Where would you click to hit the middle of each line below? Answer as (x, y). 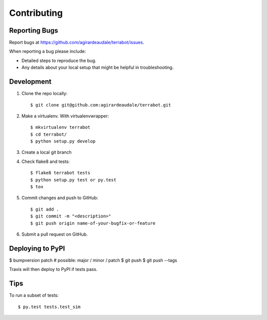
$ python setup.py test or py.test (73, 180)
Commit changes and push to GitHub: (60, 198)
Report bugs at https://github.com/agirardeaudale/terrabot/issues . (77, 43)
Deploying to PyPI (37, 248)
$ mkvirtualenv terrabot (60, 127)
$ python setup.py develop (63, 141)
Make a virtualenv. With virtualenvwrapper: (65, 116)
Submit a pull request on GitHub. (55, 234)
